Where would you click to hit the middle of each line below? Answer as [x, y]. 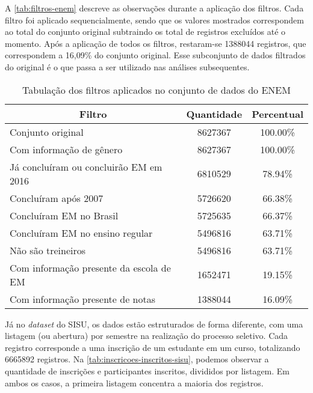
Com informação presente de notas [83, 299]
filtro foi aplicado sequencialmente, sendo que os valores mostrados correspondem [154, 20]
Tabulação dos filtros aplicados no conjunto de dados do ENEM [156, 90]
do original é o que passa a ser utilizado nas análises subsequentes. [127, 66]
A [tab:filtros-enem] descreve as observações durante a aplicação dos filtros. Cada [154, 8]
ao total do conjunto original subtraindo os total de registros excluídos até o [145, 32]
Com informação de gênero [66, 149]
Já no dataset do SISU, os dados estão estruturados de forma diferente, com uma [154, 324]
